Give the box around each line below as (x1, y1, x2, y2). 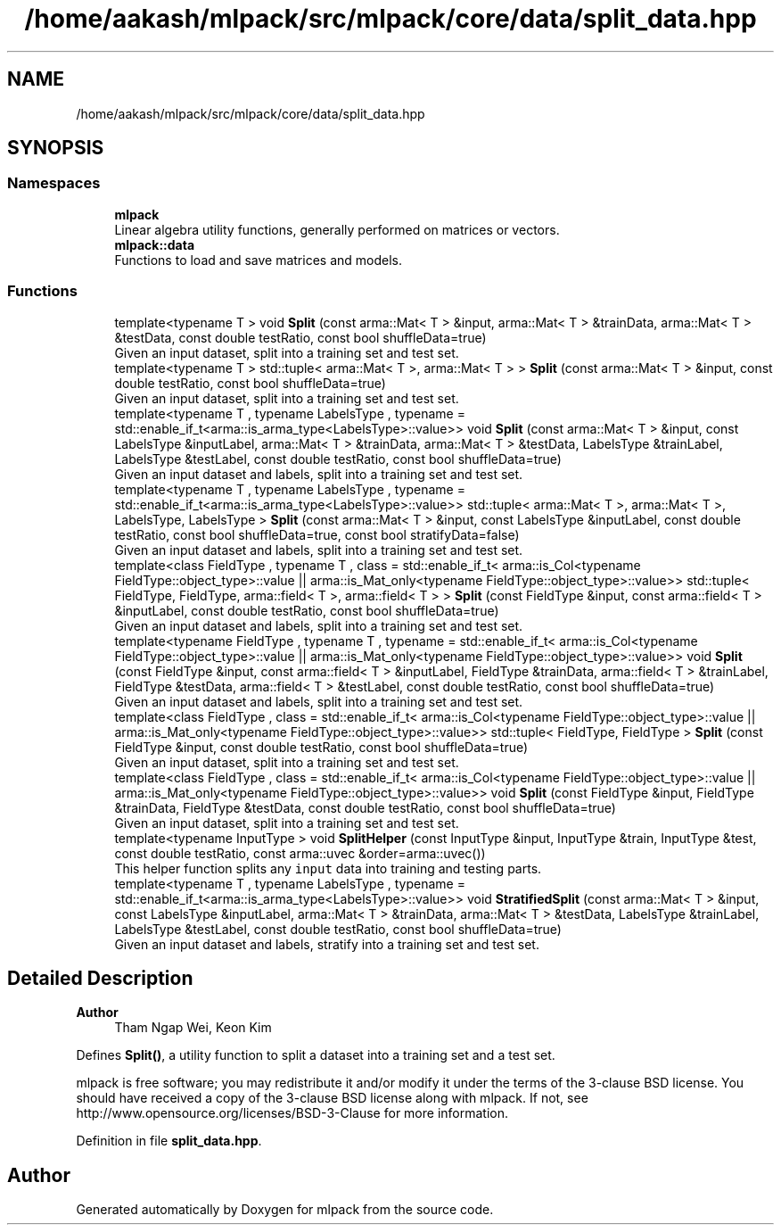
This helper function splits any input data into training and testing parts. (114, 860, 542, 876)
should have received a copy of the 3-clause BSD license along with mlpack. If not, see (76, 1090, 588, 1106)
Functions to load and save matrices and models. (114, 252, 402, 268)
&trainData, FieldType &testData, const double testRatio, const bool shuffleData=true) (114, 799, 616, 815)
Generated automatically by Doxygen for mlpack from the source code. (76, 1202, 494, 1218)
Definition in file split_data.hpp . (76, 1133, 262, 1149)
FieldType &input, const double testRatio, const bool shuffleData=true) (114, 739, 529, 755)
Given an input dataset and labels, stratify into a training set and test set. (114, 936, 539, 952)
